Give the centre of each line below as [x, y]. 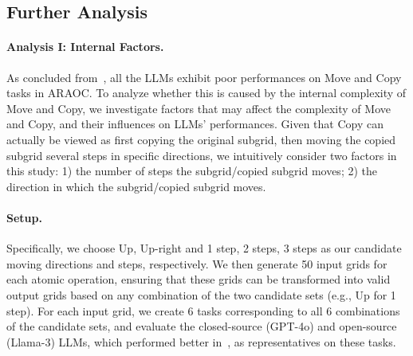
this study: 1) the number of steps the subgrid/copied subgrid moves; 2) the [192, 171]
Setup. [24, 217]
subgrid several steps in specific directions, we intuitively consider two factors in [202, 155]
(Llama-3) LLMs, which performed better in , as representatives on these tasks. [201, 341]
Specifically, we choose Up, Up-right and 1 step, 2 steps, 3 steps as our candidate [204, 248]
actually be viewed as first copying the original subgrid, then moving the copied [201, 139]
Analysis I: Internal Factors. [85, 47]
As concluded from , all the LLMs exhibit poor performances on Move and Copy [204, 77]
